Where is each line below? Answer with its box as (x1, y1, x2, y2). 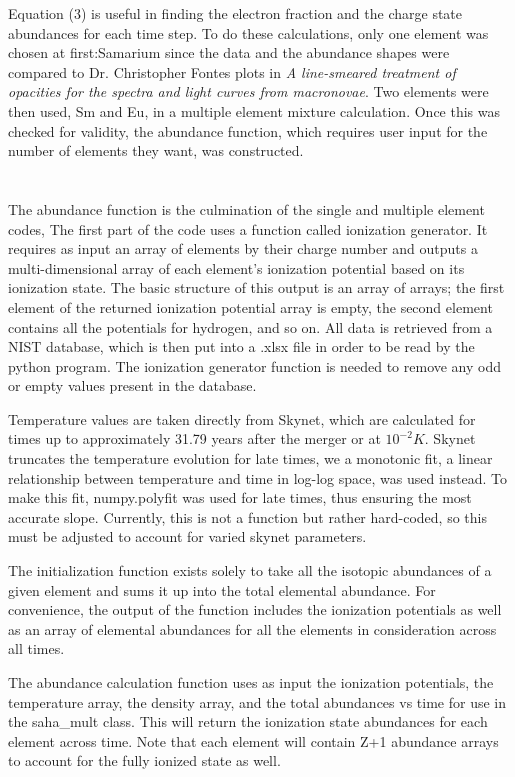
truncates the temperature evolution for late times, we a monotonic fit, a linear (8, 448, 493, 469)
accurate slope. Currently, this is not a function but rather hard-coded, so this (8, 506, 487, 527)
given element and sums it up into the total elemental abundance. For (8, 579, 436, 600)
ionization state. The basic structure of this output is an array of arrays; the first (8, 277, 505, 298)
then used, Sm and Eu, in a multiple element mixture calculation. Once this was (8, 100, 501, 121)
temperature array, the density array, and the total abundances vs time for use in (8, 691, 506, 712)
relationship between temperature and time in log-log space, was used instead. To (8, 467, 508, 488)
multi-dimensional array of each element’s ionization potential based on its (8, 257, 465, 278)
